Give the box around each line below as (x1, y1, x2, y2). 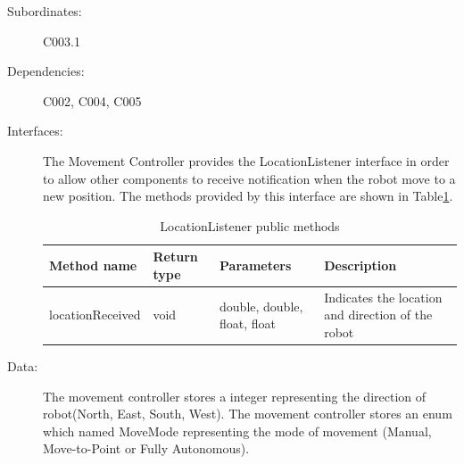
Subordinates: (7, 2, 82, 20)
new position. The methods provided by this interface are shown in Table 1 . (43, 186, 453, 205)
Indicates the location (324, 287, 443, 306)
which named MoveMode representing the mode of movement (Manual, (43, 421, 432, 440)
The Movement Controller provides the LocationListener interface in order (43, 151, 450, 170)
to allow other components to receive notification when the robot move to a (43, 169, 456, 187)
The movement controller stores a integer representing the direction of (43, 386, 427, 405)
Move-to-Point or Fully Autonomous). (43, 439, 250, 458)
